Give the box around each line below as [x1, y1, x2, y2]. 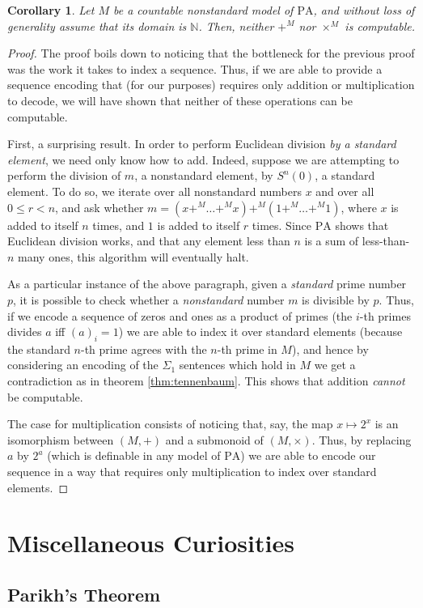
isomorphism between [7, 431, 114, 448]
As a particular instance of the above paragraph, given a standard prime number [7, 275, 407, 292]
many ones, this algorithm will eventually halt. [18, 248, 249, 265]
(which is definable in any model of [47, 447, 221, 464]
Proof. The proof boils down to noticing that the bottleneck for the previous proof [7, 45, 415, 62]
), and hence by [291, 340, 369, 357]
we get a [314, 356, 356, 373]
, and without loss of [313, 2, 415, 18]
